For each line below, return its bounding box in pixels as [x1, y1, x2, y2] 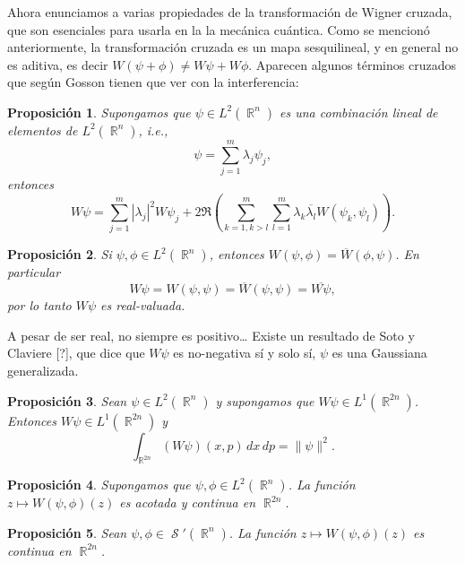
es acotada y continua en [119, 493, 256, 512]
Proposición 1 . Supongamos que [7, 102, 191, 121]
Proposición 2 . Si [7, 245, 112, 264]
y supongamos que [215, 391, 314, 410]
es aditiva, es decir [7, 55, 108, 74]
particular [7, 263, 61, 281]
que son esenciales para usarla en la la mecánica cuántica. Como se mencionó [7, 20, 430, 39]
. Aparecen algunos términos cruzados [248, 55, 456, 74]
